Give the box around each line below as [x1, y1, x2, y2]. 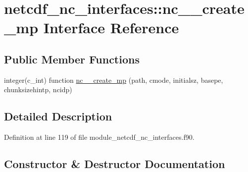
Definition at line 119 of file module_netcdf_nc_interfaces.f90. [4, 132, 195, 142]
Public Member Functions [4, 51, 140, 66]
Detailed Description [4, 109, 112, 124]
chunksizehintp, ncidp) [4, 84, 72, 95]
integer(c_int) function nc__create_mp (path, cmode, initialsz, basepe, [4, 74, 223, 85]
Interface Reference [43, 17, 179, 38]
